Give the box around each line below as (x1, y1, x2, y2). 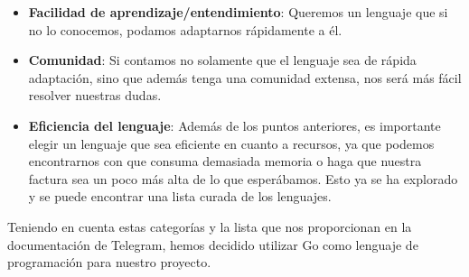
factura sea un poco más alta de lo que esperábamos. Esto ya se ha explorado (28, 169, 458, 188)
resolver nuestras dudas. (28, 86, 162, 105)
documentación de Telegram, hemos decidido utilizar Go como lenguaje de (7, 235, 418, 254)
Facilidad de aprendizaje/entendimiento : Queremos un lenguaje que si (28, 3, 448, 21)
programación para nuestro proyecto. (7, 253, 211, 272)
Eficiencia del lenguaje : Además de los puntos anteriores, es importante (28, 115, 441, 134)
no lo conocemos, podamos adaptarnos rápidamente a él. (28, 20, 342, 39)
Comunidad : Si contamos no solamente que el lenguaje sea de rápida (28, 51, 417, 69)
